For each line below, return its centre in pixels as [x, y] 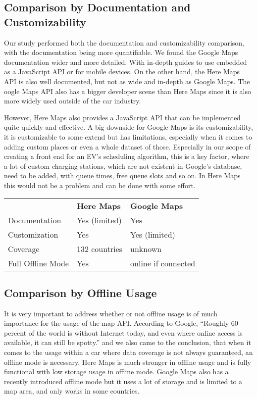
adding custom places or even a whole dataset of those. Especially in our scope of [128, 146]
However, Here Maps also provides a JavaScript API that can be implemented [122, 117]
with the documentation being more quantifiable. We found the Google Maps [121, 52]
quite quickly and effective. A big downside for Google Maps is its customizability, [128, 127]
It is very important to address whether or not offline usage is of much [111, 313]
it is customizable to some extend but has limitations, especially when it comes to [128, 136]
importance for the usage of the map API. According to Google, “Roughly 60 [121, 323]
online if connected [163, 263]
